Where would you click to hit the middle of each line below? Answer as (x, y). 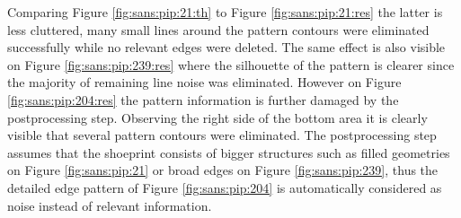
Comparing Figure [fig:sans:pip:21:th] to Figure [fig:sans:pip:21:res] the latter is (225, 12)
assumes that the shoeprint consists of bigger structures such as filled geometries (229, 152)
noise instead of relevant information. (110, 205)
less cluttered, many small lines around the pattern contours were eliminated (218, 29)
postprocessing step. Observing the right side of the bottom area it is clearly (217, 117)
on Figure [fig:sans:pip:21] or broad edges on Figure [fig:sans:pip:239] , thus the (223, 170)
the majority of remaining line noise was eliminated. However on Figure (204, 82)
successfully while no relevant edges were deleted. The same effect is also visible (226, 47)
